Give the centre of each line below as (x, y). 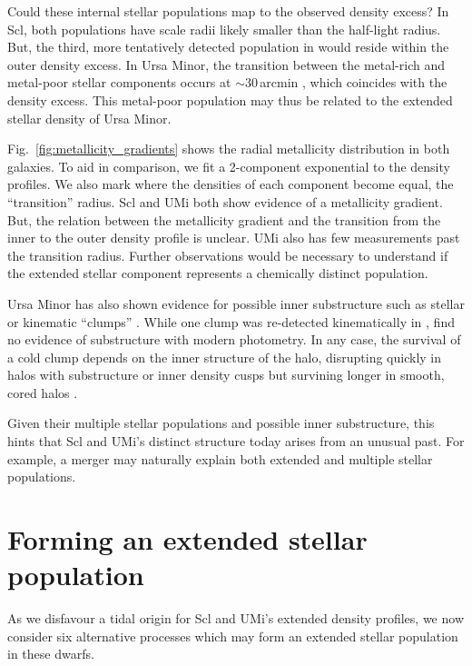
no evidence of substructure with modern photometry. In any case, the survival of (234, 339)
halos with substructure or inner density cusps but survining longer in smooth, (226, 375)
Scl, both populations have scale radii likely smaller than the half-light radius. (224, 29)
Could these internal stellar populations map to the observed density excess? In (228, 11)
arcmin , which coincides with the (354, 82)
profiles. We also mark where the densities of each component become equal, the (231, 184)
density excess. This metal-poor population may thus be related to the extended (230, 99)
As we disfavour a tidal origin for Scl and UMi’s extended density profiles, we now (236, 618)
